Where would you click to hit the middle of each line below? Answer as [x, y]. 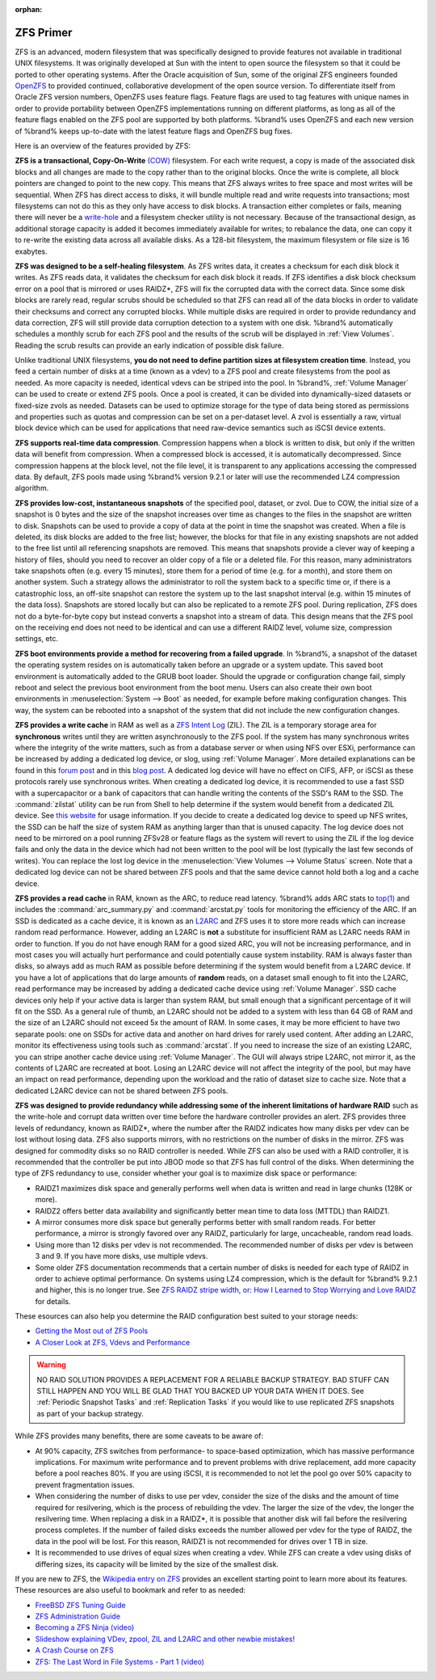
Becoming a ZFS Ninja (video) [85, 1627]
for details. [53, 1301]
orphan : [29, 9]
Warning [51, 1365]
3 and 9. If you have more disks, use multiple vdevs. [122, 1256]
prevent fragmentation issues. [85, 1484]
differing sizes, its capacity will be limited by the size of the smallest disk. [157, 1564]
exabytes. [31, 251]
